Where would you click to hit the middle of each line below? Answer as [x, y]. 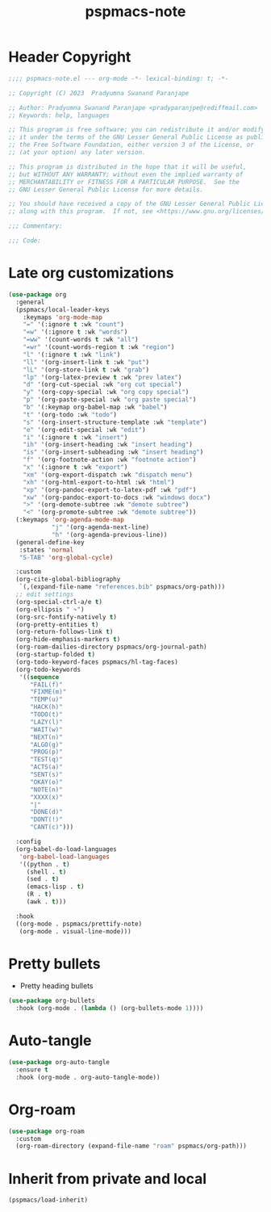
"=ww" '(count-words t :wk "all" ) [81, 340]
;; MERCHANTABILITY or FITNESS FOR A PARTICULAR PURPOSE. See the [124, 182]
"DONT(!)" [46, 820]
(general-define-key [50, 542]
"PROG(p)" [46, 752]
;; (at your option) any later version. [77, 153]
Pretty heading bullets [57, 986]
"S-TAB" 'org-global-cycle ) [66, 557]
